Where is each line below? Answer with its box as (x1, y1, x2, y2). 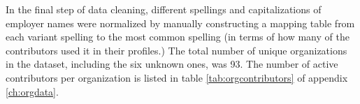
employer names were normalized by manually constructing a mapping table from (6, 15, 355, 30)
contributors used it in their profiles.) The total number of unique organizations (6, 43, 347, 57)
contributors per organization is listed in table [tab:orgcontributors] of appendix (6, 70, 348, 84)
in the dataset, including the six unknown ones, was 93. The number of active (6, 57, 338, 71)
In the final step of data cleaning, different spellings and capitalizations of (6, 2, 322, 16)
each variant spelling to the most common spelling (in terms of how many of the (6, 29, 350, 44)
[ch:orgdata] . (6, 84, 59, 98)
